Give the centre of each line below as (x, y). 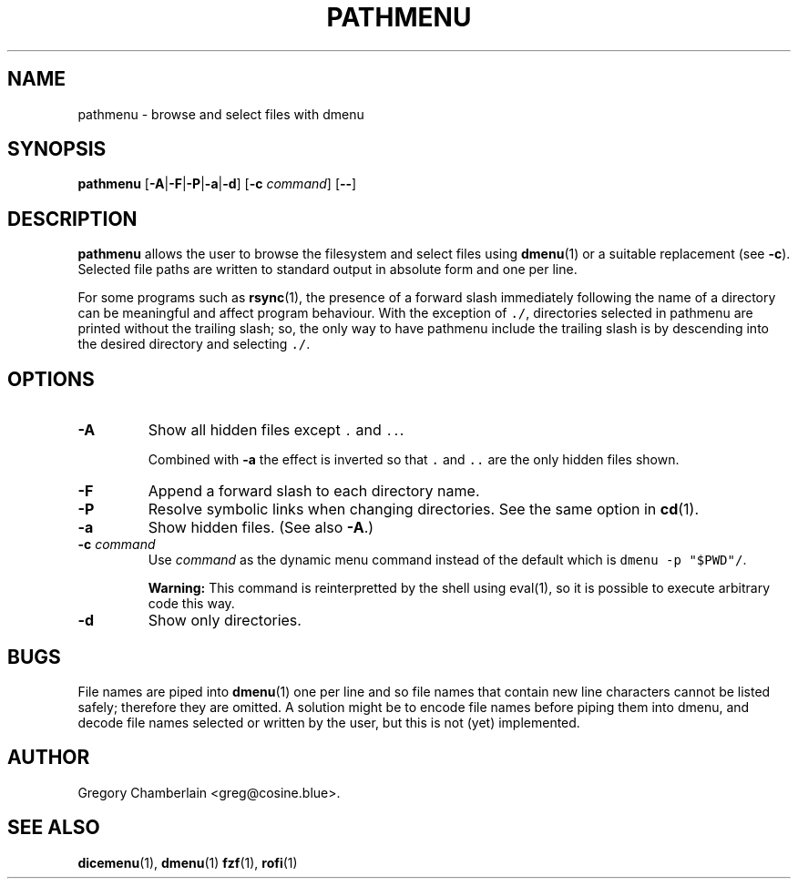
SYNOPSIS (57, 149)
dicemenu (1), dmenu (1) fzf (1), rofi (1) (188, 862)
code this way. (191, 604)
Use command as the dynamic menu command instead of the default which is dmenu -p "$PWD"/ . (447, 560)
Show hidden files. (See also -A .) (261, 528)
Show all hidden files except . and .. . (276, 430)
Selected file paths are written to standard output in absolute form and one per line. (327, 270)
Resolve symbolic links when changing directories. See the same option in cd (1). (424, 509)
